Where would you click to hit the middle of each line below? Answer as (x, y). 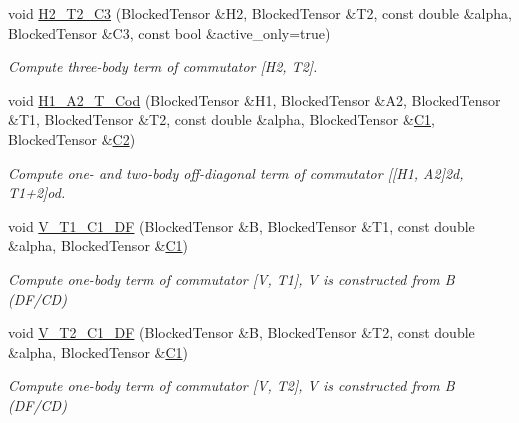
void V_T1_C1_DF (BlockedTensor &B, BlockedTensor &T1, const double (241, 225)
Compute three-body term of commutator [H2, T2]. (163, 66)
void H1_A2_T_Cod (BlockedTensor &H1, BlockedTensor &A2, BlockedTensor (254, 99)
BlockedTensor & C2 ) (72, 138)
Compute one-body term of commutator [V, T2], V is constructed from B (231, 385)
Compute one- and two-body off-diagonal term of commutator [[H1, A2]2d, (236, 172)
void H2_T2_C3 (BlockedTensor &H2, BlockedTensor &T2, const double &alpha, (260, 13)
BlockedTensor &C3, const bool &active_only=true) (169, 32)
